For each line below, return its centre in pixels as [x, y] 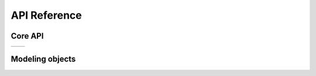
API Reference [46, 15]
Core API [27, 36]
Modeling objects [43, 59]
